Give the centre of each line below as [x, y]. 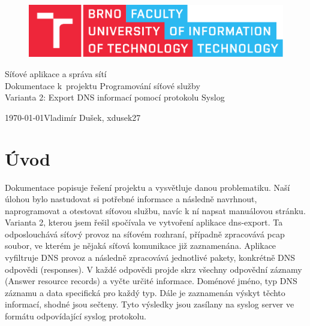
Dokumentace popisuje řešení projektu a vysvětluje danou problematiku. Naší [148, 187]
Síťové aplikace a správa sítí [56, 74]
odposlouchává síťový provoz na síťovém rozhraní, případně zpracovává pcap [145, 234]
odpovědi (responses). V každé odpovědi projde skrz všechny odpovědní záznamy [154, 269]
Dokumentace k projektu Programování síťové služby [103, 85]
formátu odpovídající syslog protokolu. [76, 316]
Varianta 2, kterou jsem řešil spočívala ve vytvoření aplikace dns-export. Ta [144, 222]
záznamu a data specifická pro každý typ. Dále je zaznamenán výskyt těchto [145, 292]
